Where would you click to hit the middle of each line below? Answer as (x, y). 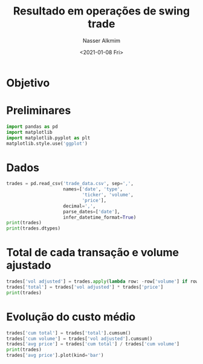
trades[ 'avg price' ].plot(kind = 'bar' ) (55, 356)
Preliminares (39, 111)
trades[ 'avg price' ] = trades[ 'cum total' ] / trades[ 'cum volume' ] (93, 344)
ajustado (29, 265)
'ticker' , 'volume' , (108, 195)
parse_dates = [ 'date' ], (92, 212)
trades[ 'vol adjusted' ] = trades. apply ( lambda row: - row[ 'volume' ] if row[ (104, 281)
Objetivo (28, 83)
